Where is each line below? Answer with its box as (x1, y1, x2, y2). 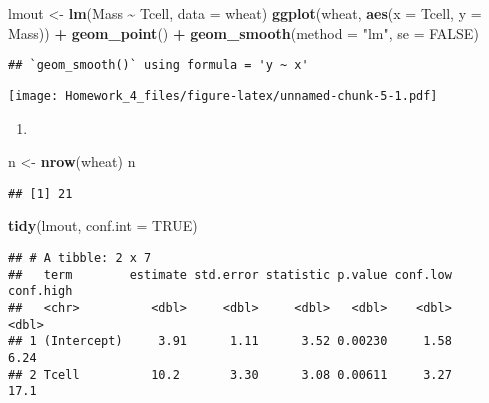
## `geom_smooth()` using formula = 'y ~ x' (8, 58, 309, 73)
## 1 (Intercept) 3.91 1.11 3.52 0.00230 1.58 (8, 334, 452, 349)
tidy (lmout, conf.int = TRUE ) (8, 215, 198, 236)
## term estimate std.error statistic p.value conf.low (8, 267, 452, 282)
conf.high (8, 284, 73, 299)
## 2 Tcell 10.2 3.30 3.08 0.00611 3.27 (8, 367, 452, 382)
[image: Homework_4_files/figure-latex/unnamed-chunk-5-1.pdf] (8, 88, 438, 103)
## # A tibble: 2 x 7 (8, 250, 152, 265)
